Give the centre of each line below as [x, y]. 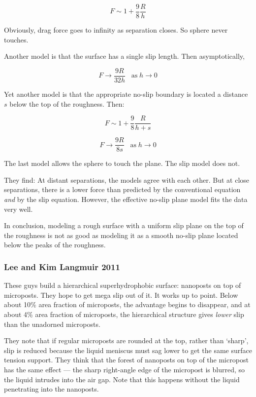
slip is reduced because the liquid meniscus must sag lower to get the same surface [128, 350]
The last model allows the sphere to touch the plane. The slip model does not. [122, 163]
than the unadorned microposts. [52, 324]
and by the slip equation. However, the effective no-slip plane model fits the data [126, 199]
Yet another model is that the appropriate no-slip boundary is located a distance [126, 94]
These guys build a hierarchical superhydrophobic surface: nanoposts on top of [123, 285]
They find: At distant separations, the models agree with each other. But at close [127, 179]
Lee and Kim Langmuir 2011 [62, 266]
